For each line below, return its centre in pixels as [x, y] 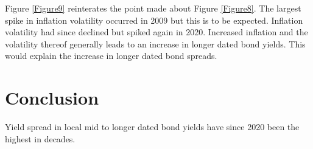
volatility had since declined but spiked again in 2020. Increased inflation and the [156, 32]
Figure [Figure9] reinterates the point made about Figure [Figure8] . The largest [153, 8]
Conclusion [52, 98]
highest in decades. [40, 138]
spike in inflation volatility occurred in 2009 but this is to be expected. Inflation [154, 20]
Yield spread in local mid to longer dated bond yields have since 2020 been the [152, 127]
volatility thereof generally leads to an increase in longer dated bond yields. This [155, 43]
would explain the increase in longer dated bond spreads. [111, 56]
